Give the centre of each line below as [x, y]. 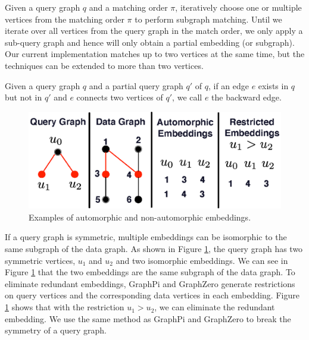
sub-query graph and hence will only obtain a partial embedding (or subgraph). [150, 42]
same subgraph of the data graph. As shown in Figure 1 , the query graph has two [154, 249]
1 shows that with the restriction [65, 307]
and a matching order [128, 7]
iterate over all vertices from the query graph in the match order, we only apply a [154, 31]
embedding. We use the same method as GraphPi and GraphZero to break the [148, 318]
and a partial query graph [136, 85]
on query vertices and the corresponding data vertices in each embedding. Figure [152, 295]
